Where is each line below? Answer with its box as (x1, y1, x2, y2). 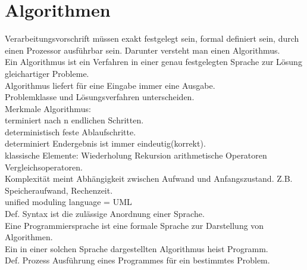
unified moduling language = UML (5, 195, 132, 208)
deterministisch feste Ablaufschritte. (5, 125, 136, 138)
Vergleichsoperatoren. (5, 160, 83, 173)
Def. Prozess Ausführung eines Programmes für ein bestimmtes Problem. (5, 254, 270, 266)
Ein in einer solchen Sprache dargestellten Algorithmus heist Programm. (5, 242, 268, 255)
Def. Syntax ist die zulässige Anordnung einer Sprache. (5, 207, 205, 220)
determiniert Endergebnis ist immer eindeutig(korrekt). (5, 137, 206, 150)
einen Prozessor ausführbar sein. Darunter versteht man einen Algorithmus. (5, 44, 280, 56)
